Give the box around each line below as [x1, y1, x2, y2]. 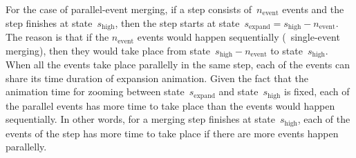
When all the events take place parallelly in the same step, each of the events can [6, 57, 350, 72]
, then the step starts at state [115, 15, 240, 30]
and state [218, 84, 259, 99]
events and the [282, 2, 344, 16]
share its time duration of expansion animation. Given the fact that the [6, 70, 308, 85]
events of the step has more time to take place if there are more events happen [6, 126, 339, 140]
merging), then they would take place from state [6, 43, 211, 57]
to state [270, 43, 303, 57]
